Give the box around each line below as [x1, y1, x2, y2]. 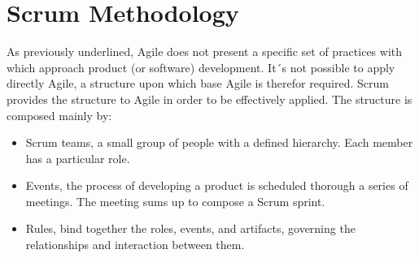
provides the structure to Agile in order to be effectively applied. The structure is [7, 90, 412, 107]
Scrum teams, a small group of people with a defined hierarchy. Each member [25, 134, 413, 151]
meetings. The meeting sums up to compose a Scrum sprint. [25, 192, 325, 209]
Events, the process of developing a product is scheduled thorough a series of [25, 177, 408, 194]
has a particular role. [25, 149, 130, 166]
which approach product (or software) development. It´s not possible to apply [7, 58, 395, 75]
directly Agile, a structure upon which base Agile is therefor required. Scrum [7, 75, 389, 92]
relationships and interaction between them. [25, 236, 245, 253]
